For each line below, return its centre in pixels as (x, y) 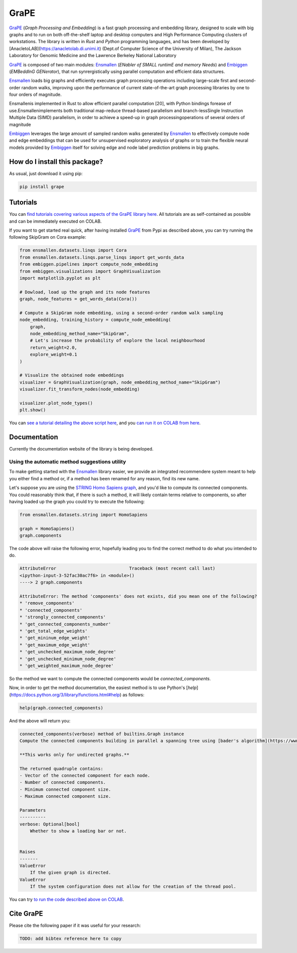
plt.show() (33, 410)
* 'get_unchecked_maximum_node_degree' (68, 652)
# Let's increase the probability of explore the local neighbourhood (118, 341)
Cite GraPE (26, 914)
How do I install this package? (56, 161)
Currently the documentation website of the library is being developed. (81, 449)
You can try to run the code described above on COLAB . (67, 899)
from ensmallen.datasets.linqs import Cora (73, 250)
